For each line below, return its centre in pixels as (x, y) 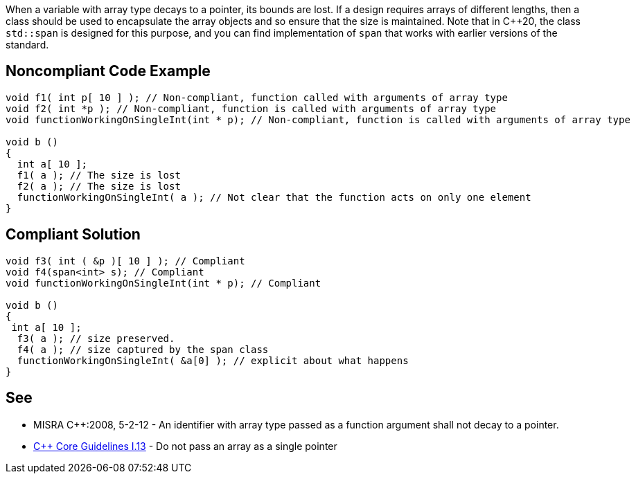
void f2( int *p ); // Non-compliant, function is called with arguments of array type (251, 108)
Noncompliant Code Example (108, 71)
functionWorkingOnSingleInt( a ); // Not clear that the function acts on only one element (274, 197)
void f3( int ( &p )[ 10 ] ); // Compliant (125, 261)
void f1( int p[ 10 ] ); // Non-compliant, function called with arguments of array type (257, 97)
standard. (27, 45)
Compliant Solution (73, 235)
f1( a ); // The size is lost (99, 175)
